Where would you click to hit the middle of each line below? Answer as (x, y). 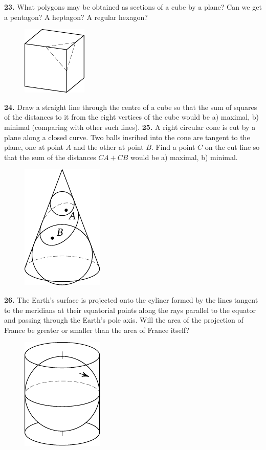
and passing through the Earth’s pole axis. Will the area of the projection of (124, 320)
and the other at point (108, 147)
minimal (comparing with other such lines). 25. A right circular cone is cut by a (130, 127)
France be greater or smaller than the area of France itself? (97, 330)
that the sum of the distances (50, 157)
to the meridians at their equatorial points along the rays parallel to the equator (130, 310)
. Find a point (173, 147)
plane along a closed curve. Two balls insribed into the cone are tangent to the (127, 137)
